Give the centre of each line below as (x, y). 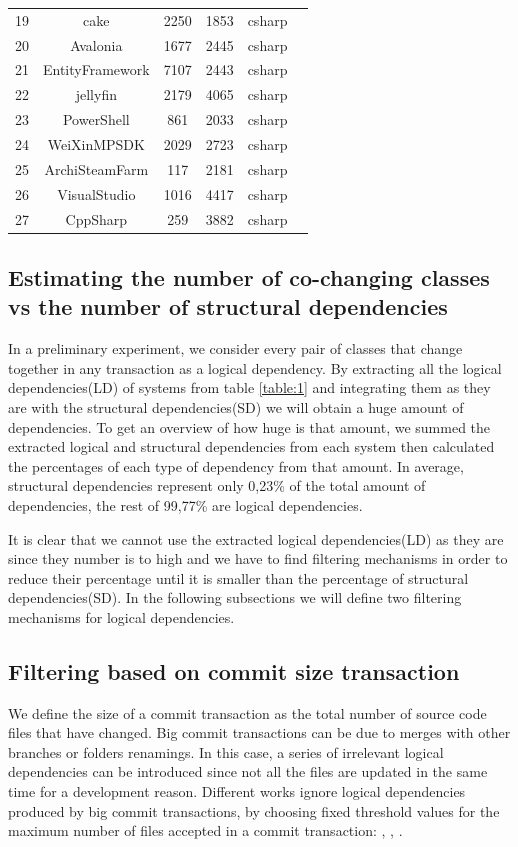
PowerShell (96, 119)
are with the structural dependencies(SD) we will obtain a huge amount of (236, 406)
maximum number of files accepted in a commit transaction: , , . (205, 830)
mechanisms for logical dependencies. (121, 616)
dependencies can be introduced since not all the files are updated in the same (248, 771)
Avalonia (96, 44)
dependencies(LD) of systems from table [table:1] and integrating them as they (249, 387)
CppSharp (96, 218)
